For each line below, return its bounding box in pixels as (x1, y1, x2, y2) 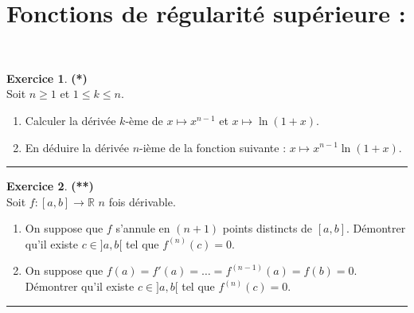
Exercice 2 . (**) (6, 178, 94, 194)
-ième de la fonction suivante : (139, 139, 287, 155)
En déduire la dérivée (25, 139, 129, 155)
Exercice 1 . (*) (6, 69, 88, 86)
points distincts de (222, 220, 313, 237)
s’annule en (115, 220, 170, 237)
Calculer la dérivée (25, 112, 116, 128)
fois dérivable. (108, 193, 176, 209)
